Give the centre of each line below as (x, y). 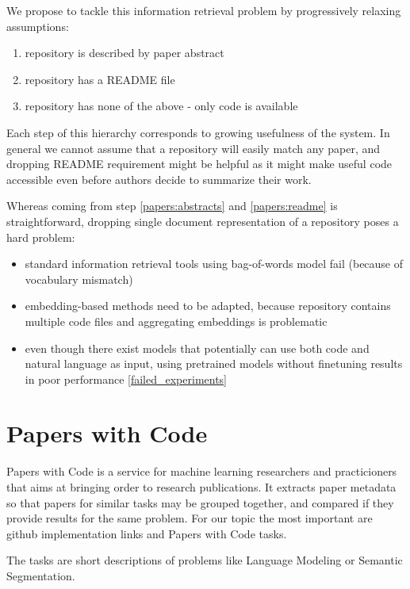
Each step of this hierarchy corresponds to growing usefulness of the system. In (198, 132)
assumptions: (38, 26)
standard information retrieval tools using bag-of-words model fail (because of (214, 264)
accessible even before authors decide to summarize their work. (159, 179)
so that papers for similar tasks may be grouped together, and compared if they (200, 502)
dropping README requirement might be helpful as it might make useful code (199, 164)
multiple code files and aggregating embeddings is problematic (176, 321)
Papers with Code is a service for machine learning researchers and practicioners (202, 471)
